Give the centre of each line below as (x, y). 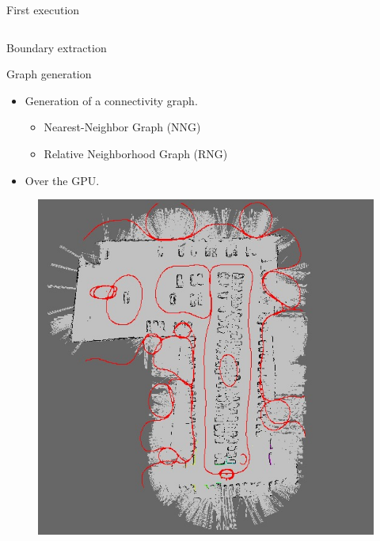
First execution (43, 9)
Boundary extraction (57, 47)
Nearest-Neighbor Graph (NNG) (122, 127)
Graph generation (49, 74)
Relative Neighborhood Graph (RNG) (136, 153)
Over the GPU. (62, 180)
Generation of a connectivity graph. (111, 100)
